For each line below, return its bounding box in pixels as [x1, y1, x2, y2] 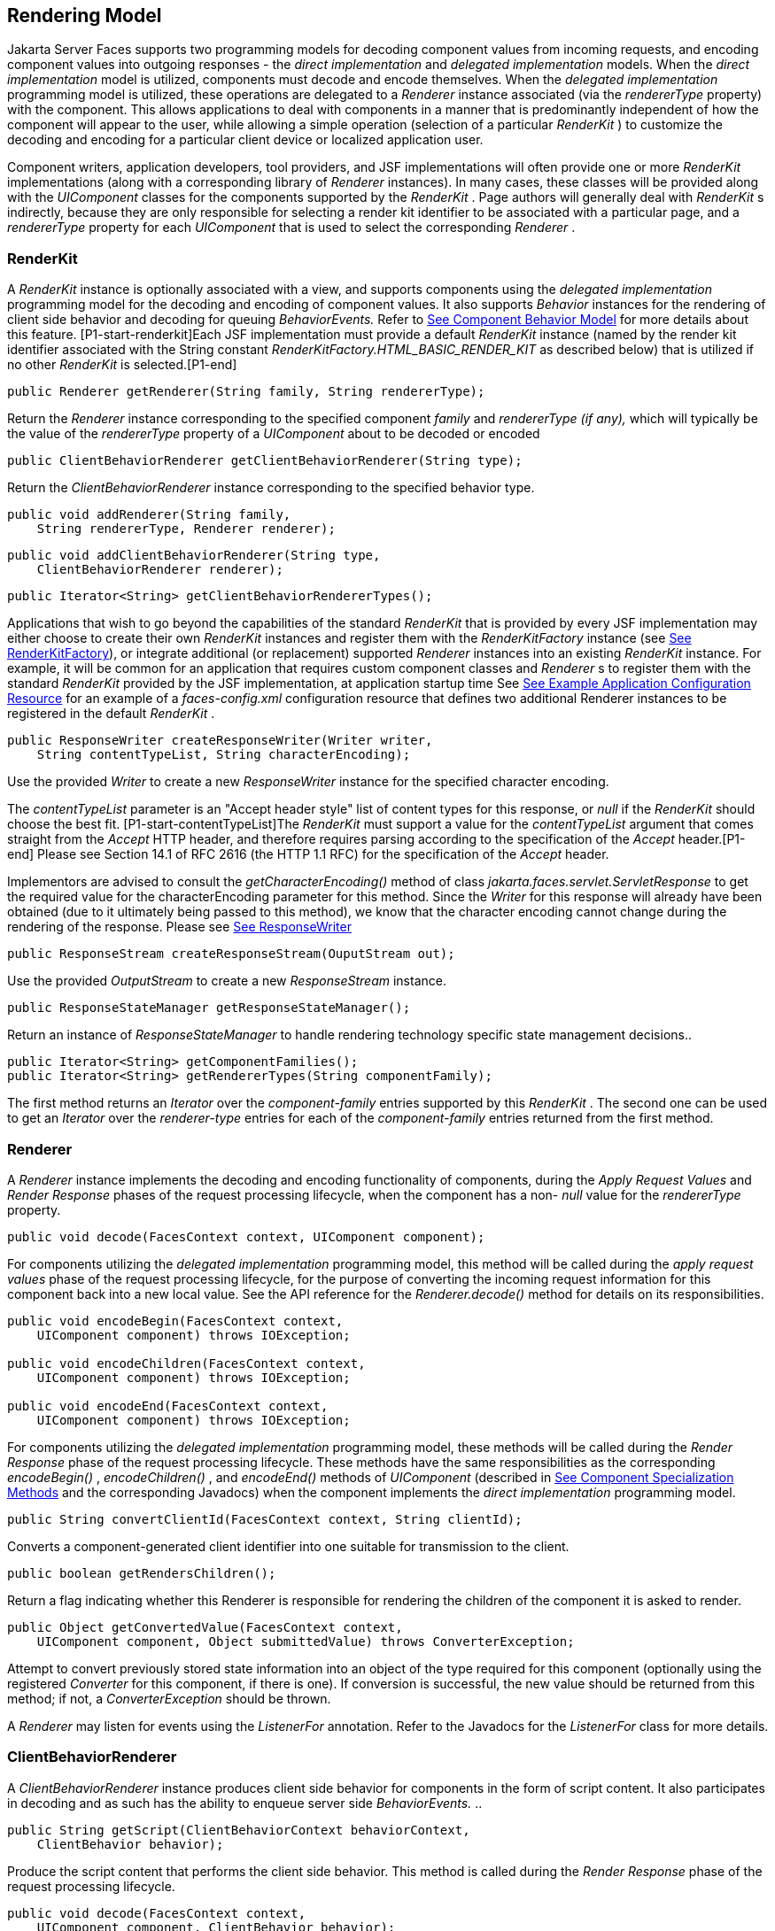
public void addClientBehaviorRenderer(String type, [7, 548, 381, 563]
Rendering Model [7, 4, 162, 27]
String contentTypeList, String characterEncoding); [36, 747, 411, 762]
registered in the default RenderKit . [7, 706, 215, 722]
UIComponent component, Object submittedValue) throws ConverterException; [36, 1634, 575, 1649]
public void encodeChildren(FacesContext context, [7, 1356, 366, 1371]
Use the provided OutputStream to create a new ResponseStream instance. [7, 973, 446, 989]
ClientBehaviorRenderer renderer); [36, 562, 283, 577]
